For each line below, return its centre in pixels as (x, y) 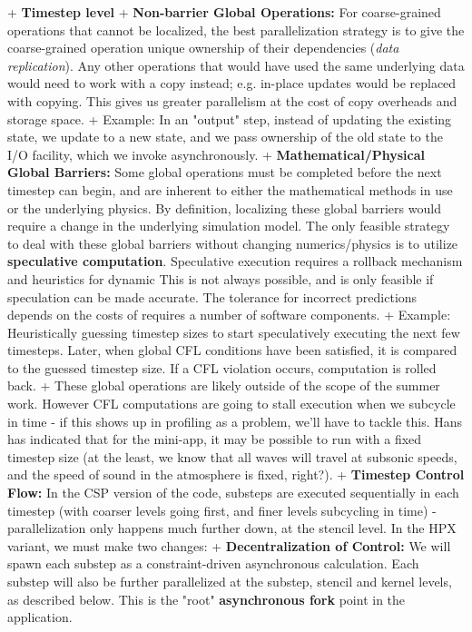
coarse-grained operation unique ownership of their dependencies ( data (203, 48)
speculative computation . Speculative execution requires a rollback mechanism (235, 261)
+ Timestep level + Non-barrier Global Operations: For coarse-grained (224, 12)
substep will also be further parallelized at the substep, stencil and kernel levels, (230, 581)
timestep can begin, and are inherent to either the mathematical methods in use (230, 189)
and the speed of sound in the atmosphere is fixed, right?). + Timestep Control (236, 474)
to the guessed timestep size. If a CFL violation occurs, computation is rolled (222, 367)
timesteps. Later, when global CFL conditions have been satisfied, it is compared (232, 350)
